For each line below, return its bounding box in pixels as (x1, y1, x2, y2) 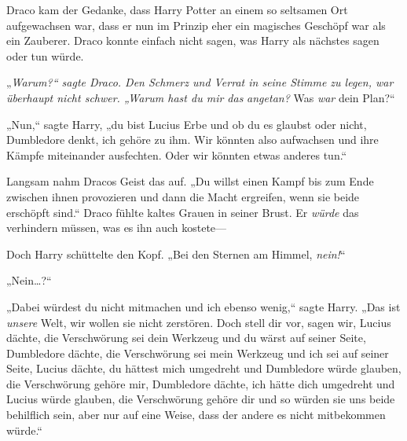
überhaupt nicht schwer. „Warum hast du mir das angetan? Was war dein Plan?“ (6, 89, 395, 105)
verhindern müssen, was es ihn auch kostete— (6, 219, 227, 236)
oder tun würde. (6, 47, 84, 64)
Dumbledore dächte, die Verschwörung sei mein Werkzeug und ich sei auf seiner (6, 344, 389, 361)
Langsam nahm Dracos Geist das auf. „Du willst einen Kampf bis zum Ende (6, 173, 374, 189)
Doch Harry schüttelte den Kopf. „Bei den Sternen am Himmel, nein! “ (6, 245, 346, 262)
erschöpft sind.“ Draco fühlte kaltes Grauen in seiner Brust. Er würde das (6, 204, 359, 220)
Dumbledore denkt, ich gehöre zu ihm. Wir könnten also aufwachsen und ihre (6, 131, 379, 148)
